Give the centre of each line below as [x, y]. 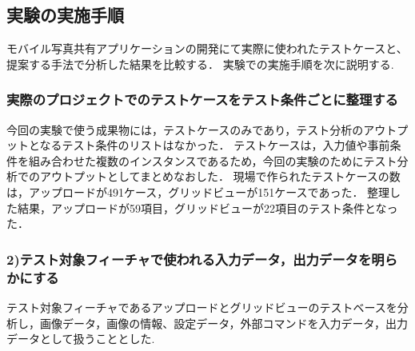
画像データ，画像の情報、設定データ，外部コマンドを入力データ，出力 [223, 323]
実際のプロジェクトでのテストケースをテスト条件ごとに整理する [202, 100]
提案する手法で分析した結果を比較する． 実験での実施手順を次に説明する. [200, 64]
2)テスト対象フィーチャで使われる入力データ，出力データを [189, 259]
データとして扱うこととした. [81, 339]
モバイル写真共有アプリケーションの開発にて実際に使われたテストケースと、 [207, 48]
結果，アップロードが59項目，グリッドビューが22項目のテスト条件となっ [207, 207]
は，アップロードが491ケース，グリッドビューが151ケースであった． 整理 [198, 191]
